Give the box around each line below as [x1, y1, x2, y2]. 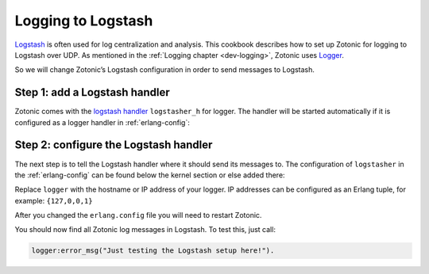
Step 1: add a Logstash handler [14, 86, 170, 99]
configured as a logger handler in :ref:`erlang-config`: [14, 117, 191, 127]
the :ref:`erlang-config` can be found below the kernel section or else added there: [14, 170, 285, 180]
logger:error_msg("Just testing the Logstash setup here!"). [31, 246, 275, 255]
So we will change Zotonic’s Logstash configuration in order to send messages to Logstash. [14, 65, 315, 74]
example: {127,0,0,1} [14, 196, 93, 205]
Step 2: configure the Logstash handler [14, 139, 213, 152]
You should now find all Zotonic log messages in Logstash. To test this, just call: [14, 225, 276, 234]
